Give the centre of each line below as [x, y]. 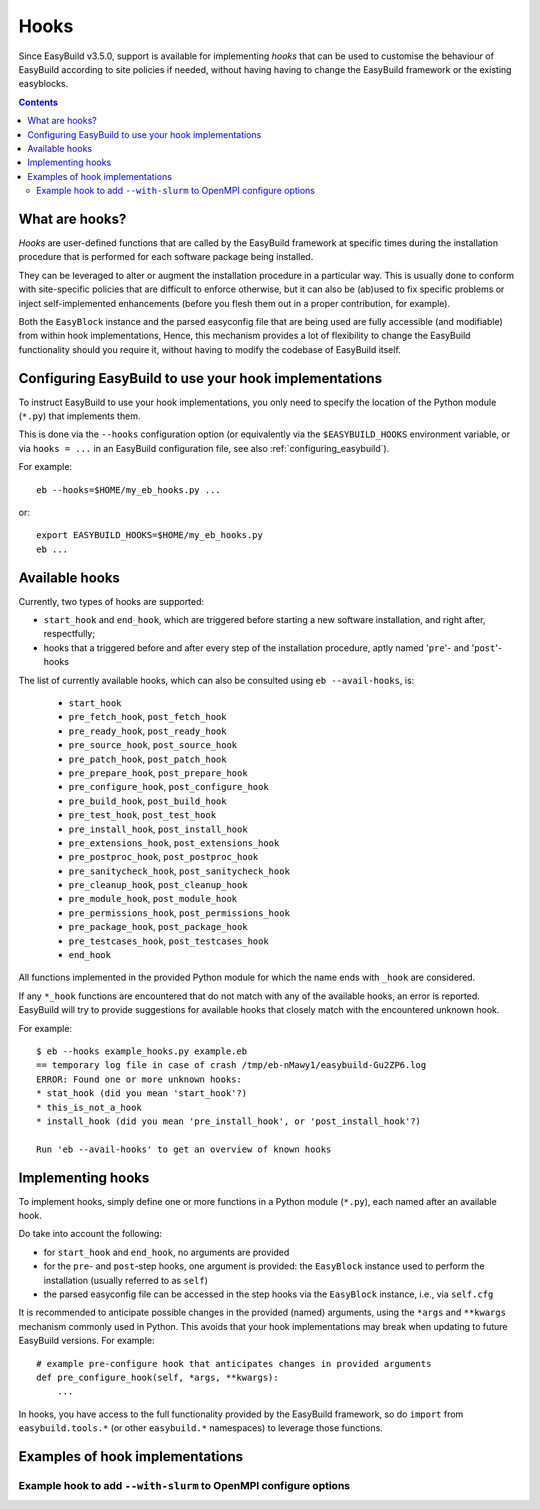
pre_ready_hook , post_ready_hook [147, 731]
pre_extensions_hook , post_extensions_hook [174, 842]
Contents [38, 102]
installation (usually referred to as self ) [126, 1280]
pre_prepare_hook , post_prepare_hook [158, 772]
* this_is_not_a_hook [89, 1107]
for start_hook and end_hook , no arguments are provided [166, 1252]
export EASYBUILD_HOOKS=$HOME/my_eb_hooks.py [150, 535]
